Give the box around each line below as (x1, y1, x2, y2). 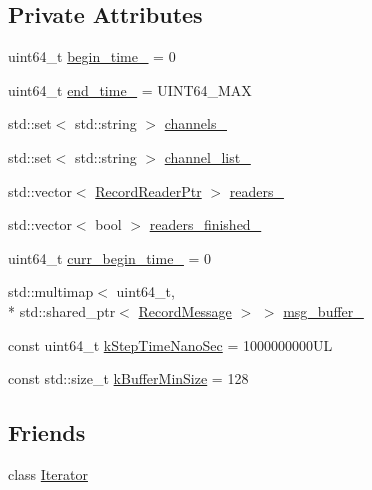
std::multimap (8, 281, 94, 302)
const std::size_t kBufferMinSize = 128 (8, 368, 249, 389)
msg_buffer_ (283, 300, 364, 321)
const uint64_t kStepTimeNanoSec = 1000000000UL (8, 334, 333, 355)
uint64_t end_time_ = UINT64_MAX (8, 79, 252, 100)
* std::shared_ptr (8, 300, 116, 321)
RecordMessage (138, 300, 232, 321)
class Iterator (8, 463, 88, 484)
